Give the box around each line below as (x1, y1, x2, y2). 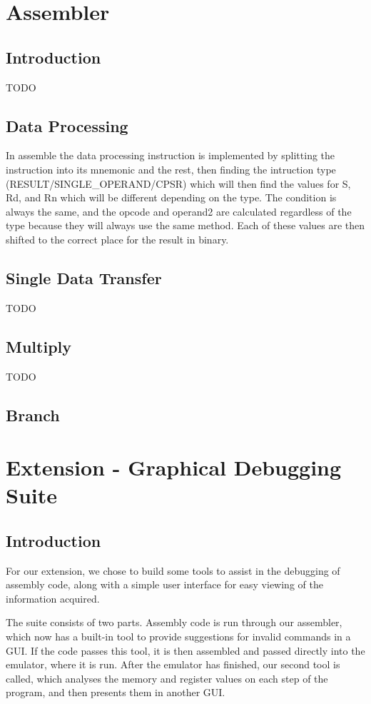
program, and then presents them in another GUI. (6, 685, 225, 700)
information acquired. (6, 590, 100, 605)
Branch (6, 403, 60, 426)
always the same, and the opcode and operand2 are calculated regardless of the (6, 203, 352, 218)
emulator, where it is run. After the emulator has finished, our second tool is (6, 657, 340, 672)
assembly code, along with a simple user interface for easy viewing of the (6, 577, 323, 592)
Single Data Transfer (6, 266, 162, 288)
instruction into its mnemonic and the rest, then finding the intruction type (6, 161, 336, 176)
